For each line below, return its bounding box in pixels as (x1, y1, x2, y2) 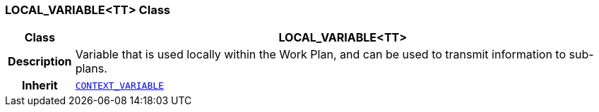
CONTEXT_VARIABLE (75, 80, 164, 91)
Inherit (21, 78, 58, 93)
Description (8, 54, 72, 69)
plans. (75, 61, 107, 76)
